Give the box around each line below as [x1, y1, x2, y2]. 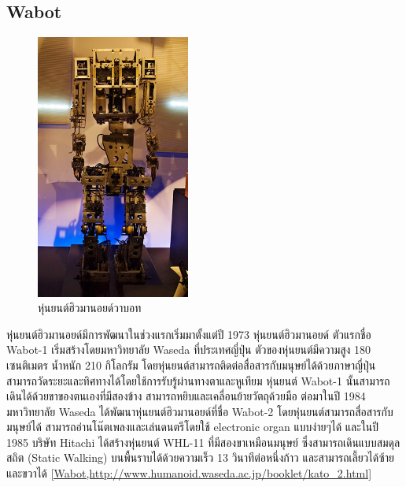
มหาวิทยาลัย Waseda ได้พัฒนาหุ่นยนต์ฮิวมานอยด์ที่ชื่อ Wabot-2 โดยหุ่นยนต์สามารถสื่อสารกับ [6, 403, 393, 419]
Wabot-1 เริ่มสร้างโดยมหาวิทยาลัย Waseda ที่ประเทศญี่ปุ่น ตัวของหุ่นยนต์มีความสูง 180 [6, 341, 371, 358]
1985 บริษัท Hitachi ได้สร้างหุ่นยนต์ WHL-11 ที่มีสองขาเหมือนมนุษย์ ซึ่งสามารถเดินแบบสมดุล [6, 433, 400, 450]
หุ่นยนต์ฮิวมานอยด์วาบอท [38, 299, 142, 316]
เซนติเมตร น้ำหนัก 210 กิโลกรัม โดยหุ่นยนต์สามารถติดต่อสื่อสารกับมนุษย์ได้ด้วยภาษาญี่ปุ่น [6, 356, 376, 373]
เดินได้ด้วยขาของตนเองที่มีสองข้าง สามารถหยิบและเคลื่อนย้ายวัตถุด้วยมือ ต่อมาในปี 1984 [6, 388, 366, 404]
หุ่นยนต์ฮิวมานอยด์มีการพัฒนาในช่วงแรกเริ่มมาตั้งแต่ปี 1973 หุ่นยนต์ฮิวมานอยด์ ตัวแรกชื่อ [6, 325, 371, 342]
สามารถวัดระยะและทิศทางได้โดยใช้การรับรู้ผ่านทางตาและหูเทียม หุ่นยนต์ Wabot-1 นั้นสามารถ [6, 372, 390, 388]
